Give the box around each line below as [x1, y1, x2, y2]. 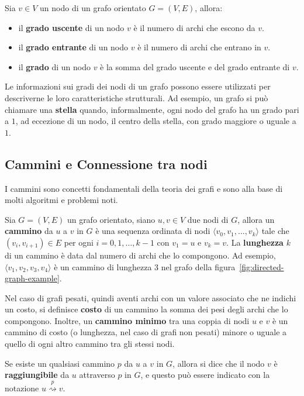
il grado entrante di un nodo [18, 41, 129, 53]
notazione [5, 381, 39, 394]
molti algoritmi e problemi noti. [5, 194, 118, 206]
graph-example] [5, 272, 60, 284]
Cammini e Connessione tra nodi [5, 154, 208, 173]
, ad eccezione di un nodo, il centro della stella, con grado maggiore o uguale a [15, 115, 296, 127]
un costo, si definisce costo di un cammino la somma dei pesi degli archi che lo [5, 303, 288, 315]
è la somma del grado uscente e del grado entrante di [100, 60, 290, 73]
